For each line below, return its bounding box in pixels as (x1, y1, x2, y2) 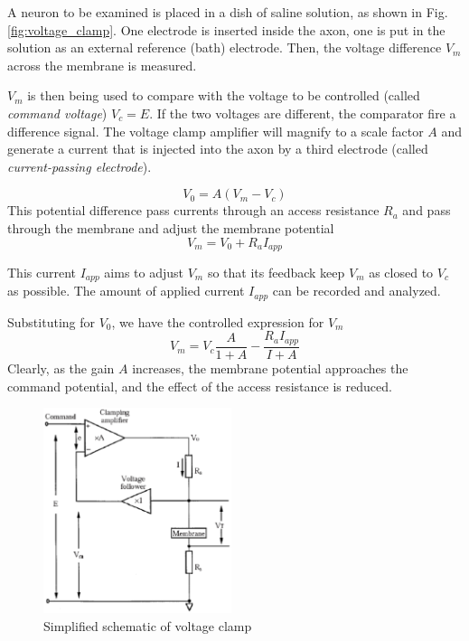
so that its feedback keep (207, 262, 345, 281)
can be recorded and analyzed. (272, 281, 441, 300)
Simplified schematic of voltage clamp (43, 616, 252, 635)
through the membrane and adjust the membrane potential (7, 218, 334, 237)
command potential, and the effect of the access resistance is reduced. (7, 376, 392, 395)
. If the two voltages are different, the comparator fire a (149, 103, 456, 122)
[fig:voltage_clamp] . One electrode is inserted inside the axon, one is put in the (7, 20, 446, 39)
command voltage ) (7, 103, 108, 122)
